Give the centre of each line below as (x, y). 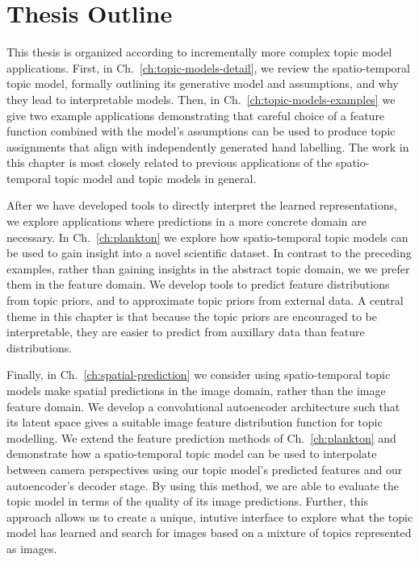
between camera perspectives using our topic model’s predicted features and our (205, 469)
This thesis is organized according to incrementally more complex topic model (199, 52)
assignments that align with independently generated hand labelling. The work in (208, 146)
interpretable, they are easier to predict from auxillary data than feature (186, 332)
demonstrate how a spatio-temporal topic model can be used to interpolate (192, 454)
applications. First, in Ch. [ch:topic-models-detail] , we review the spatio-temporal (208, 67)
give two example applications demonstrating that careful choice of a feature (196, 115)
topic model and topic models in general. (155, 178)
